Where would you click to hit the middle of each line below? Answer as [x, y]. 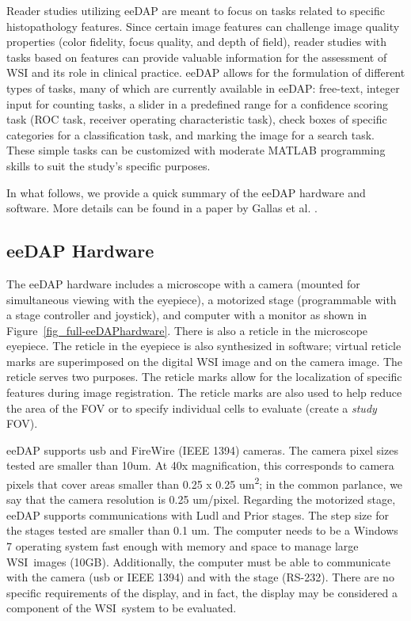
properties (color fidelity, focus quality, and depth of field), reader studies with [197, 42]
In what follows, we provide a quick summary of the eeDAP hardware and [186, 192]
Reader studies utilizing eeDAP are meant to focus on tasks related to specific [196, 10]
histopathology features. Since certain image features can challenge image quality [203, 26]
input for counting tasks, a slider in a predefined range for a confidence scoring [198, 103]
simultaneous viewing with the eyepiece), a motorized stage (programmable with [202, 299]
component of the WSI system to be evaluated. [122, 608]
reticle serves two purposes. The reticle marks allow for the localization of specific [204, 377]
